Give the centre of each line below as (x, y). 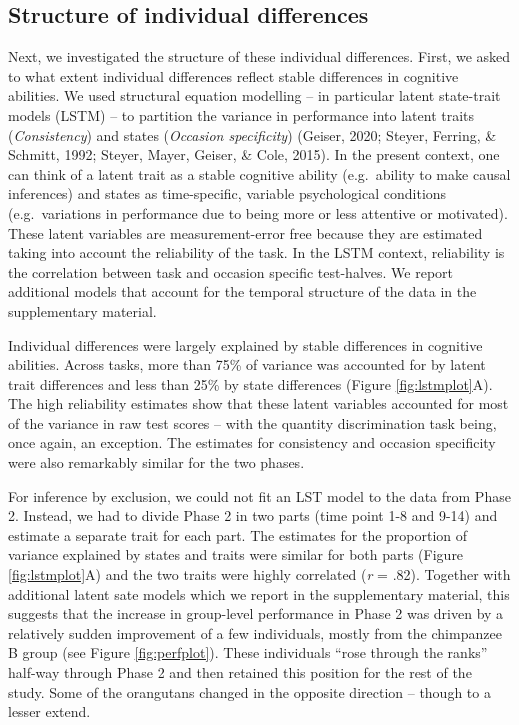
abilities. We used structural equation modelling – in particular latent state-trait (254, 95)
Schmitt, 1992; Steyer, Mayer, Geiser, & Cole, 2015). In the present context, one (254, 154)
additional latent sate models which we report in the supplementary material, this (259, 593)
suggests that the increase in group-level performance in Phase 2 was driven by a (256, 613)
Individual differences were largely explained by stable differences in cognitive (245, 344)
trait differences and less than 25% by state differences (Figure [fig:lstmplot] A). (250, 383)
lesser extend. (49, 711)
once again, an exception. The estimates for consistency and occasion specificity (252, 442)
